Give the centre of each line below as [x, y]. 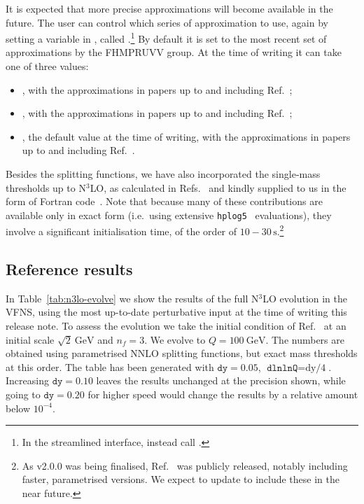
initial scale [30, 339]
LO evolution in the [305, 298]
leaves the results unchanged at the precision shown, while [221, 380]
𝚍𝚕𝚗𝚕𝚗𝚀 [282, 368]
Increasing [27, 380]
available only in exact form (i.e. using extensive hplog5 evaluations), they [169, 215]
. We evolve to [175, 339]
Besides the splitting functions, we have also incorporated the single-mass [163, 174]
